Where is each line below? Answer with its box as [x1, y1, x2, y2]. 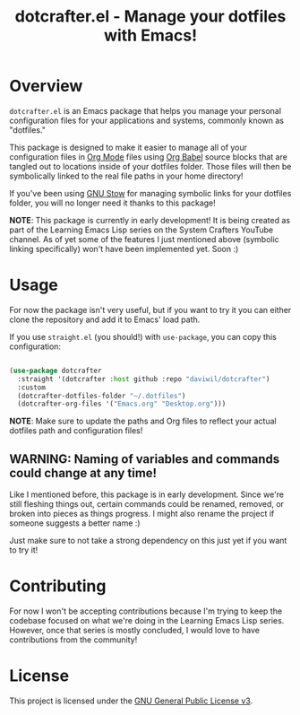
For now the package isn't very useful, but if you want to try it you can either [9, 304, 292, 315]
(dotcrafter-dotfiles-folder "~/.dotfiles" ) [17, 391, 186, 400]
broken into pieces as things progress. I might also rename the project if [9, 509, 275, 519]
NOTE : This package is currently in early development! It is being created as [9, 214, 291, 225]
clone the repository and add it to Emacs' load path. [9, 314, 201, 325]
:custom [17, 383, 47, 392]
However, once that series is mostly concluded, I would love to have [9, 625, 260, 635]
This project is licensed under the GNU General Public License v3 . [9, 695, 253, 706]
